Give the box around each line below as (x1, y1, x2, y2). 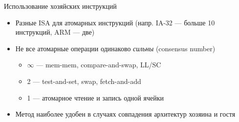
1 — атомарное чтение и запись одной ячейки (27, 92, 164, 102)
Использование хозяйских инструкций (4, 1, 117, 11)
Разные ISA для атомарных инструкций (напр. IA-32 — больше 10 (15, 17, 215, 27)
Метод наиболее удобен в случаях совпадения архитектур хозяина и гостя (15, 109, 236, 119)
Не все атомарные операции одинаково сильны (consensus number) (15, 43, 216, 53)
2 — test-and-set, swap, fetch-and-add (27, 76, 141, 86)
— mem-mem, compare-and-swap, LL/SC (36, 60, 161, 70)
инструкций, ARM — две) (15, 27, 95, 37)
